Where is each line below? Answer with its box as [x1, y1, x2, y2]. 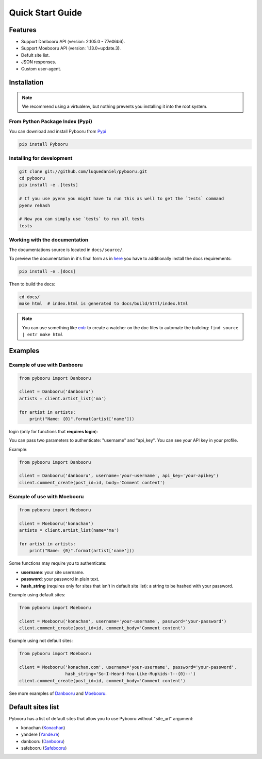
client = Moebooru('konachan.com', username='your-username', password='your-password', [19, 664, 237, 670]
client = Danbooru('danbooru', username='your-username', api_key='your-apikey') [19, 473, 219, 478]
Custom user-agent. [21, 66, 62, 71]
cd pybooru [19, 175, 45, 181]
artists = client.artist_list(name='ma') [19, 527, 119, 533]
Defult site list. [21, 52, 50, 58]
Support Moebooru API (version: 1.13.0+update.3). [21, 45, 121, 51]
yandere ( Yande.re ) [21, 731, 60, 738]
